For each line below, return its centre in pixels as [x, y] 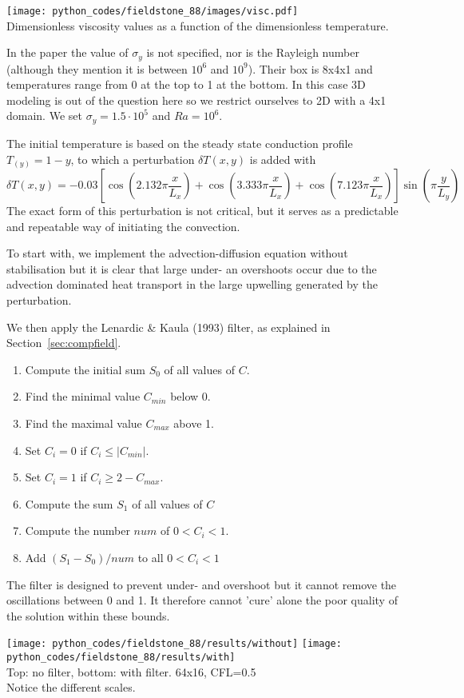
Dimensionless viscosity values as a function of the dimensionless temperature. [198, 25]
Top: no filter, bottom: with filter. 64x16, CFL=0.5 [131, 671]
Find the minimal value [83, 396]
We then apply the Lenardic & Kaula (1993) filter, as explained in [169, 327]
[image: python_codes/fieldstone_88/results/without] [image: [174, 644]
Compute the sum [69, 503]
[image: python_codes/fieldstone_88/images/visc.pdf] [153, 11]
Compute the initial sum [85, 369]
